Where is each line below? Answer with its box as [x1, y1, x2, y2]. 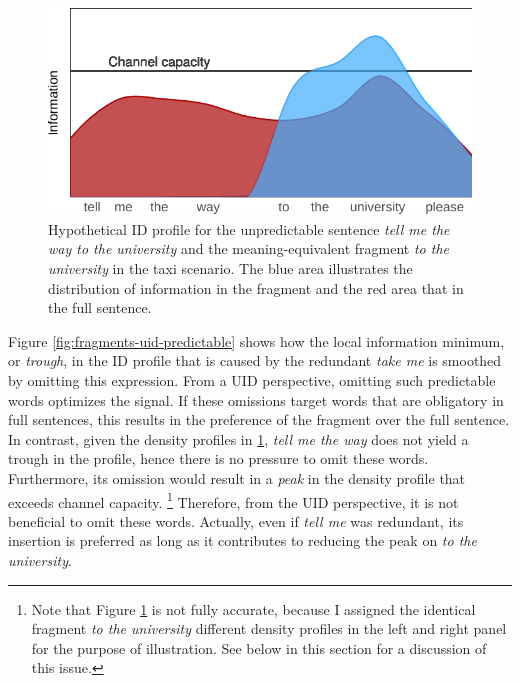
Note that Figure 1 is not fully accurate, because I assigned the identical [31, 598, 476, 619]
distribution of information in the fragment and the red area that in [48, 277, 464, 298]
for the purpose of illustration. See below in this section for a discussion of [31, 637, 487, 658]
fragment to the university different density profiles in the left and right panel [31, 618, 507, 639]
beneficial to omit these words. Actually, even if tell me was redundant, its [8, 510, 464, 531]
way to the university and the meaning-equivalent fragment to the [48, 238, 450, 259]
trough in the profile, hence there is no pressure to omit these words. [8, 448, 429, 469]
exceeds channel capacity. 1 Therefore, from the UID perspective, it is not [8, 488, 459, 512]
